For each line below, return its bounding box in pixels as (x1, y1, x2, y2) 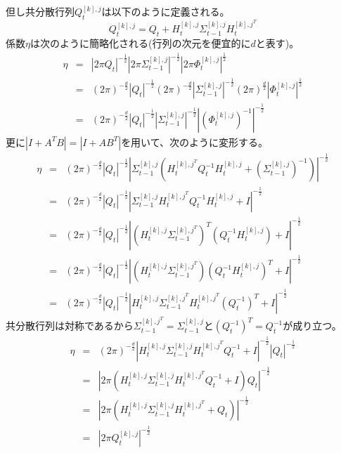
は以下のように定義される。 (101, 4, 230, 18)
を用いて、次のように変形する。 (121, 134, 269, 149)
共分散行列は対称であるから (6, 318, 134, 333)
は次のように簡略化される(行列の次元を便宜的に (30, 36, 251, 51)
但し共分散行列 (6, 4, 75, 18)
